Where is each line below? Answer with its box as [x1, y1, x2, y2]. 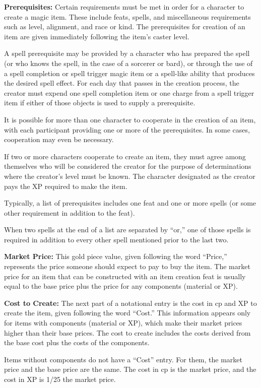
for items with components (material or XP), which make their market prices [4, 317, 242, 328]
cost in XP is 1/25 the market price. [4, 374, 116, 384]
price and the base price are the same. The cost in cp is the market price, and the [4, 364, 256, 374]
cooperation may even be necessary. [4, 134, 114, 145]
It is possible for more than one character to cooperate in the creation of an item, [4, 114, 256, 124]
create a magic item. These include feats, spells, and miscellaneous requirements [4, 11, 251, 22]
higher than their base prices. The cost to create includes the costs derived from [4, 327, 251, 338]
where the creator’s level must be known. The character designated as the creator [4, 170, 255, 181]
